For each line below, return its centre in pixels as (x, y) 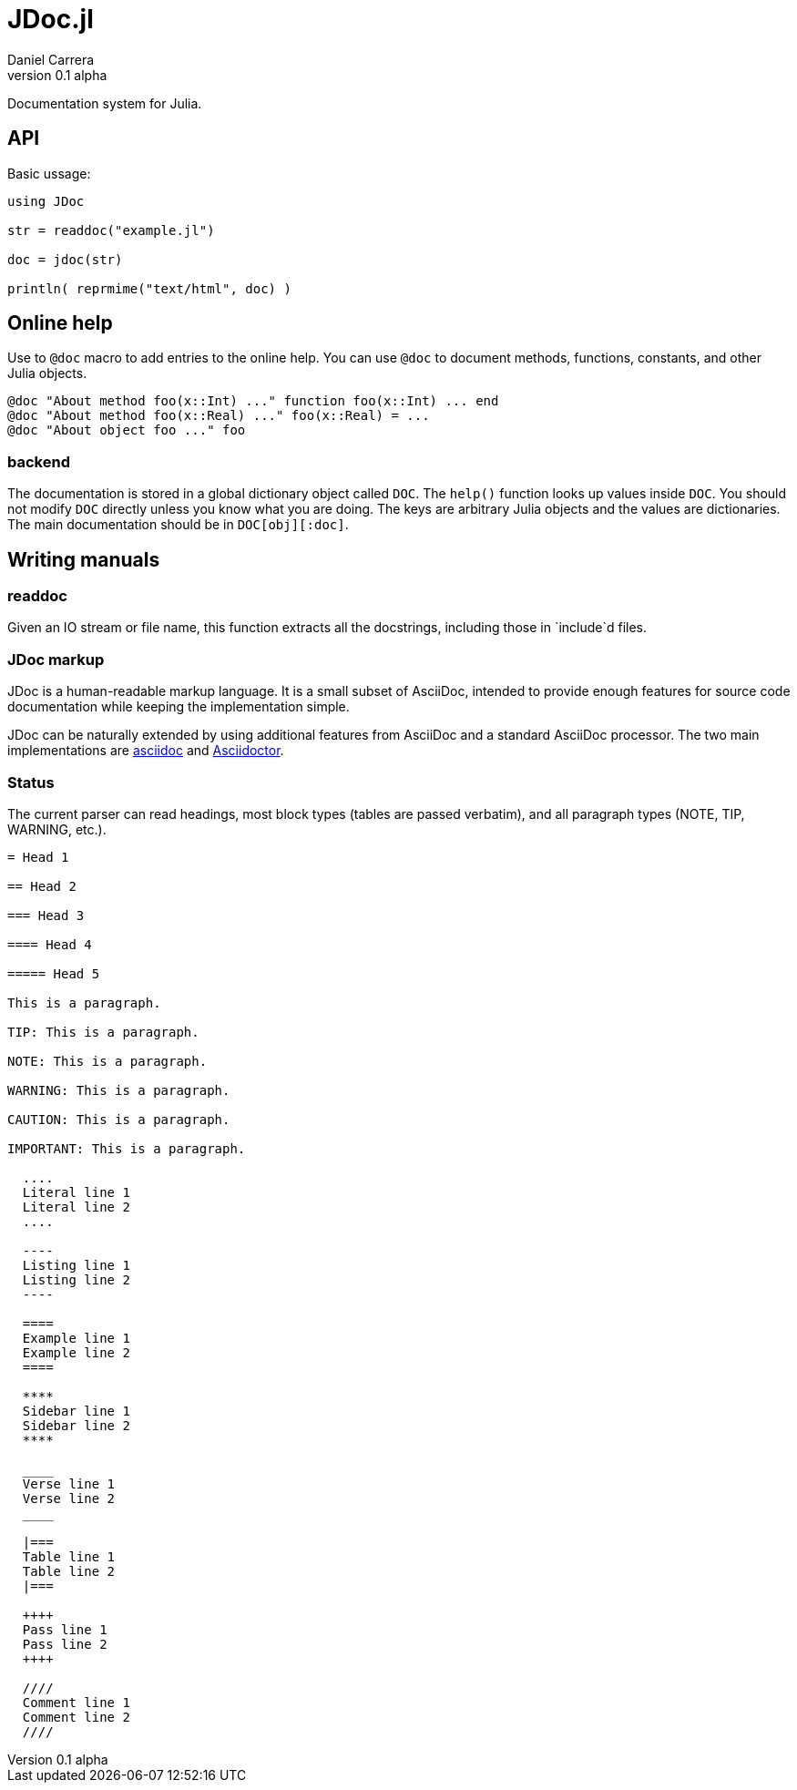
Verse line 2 (69, 1498)
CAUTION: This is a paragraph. (119, 1119)
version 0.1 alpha (57, 75)
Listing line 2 (76, 1279)
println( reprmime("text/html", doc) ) (149, 288)
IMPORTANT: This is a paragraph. (127, 1148)
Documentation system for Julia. (105, 103)
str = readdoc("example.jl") (111, 230)
